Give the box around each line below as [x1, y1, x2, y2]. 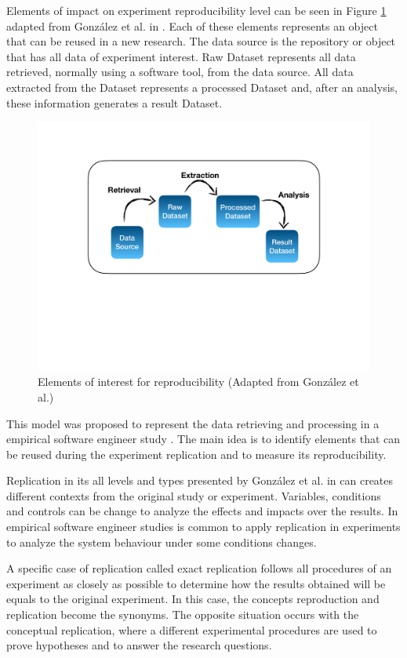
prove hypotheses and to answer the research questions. [6, 637, 272, 653]
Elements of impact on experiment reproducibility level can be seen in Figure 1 [6, 2, 387, 18]
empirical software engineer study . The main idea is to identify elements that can [6, 431, 401, 447]
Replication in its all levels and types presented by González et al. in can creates [6, 472, 394, 489]
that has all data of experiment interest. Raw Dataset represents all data [6, 48, 356, 64]
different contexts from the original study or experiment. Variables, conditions [6, 487, 381, 503]
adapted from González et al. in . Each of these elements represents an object [6, 17, 378, 34]
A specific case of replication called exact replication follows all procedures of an [6, 560, 392, 576]
